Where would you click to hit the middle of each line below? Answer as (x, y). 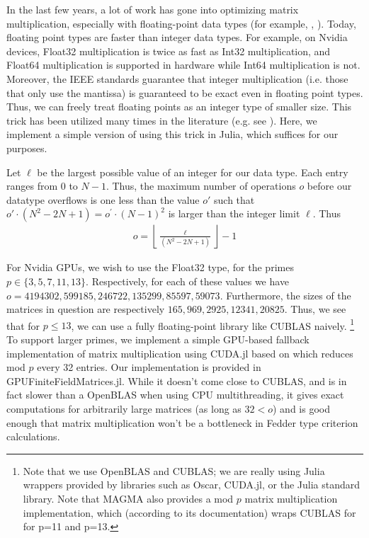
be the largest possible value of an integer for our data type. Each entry (193, 172)
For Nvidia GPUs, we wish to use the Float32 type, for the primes (150, 267)
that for (23, 325)
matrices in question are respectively (86, 309)
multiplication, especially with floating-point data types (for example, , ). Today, (181, 23)
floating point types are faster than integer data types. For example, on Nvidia (177, 37)
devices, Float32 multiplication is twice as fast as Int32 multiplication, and (169, 51)
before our (329, 186)
